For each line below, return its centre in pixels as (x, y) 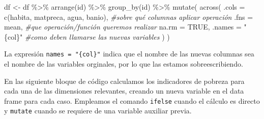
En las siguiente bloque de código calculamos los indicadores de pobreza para (124, 81)
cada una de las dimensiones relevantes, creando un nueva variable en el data (124, 91)
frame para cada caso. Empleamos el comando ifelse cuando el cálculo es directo (132, 100)
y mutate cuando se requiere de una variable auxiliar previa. (98, 111)
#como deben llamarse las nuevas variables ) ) (97, 36)
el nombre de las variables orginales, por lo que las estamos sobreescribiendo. (124, 64)
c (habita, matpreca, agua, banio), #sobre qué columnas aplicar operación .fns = (129, 17)
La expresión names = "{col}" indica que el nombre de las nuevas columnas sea (129, 54)
